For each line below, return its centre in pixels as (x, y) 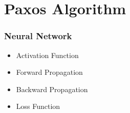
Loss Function (38, 106)
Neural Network (38, 36)
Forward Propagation (49, 72)
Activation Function (47, 55)
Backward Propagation (52, 89)
